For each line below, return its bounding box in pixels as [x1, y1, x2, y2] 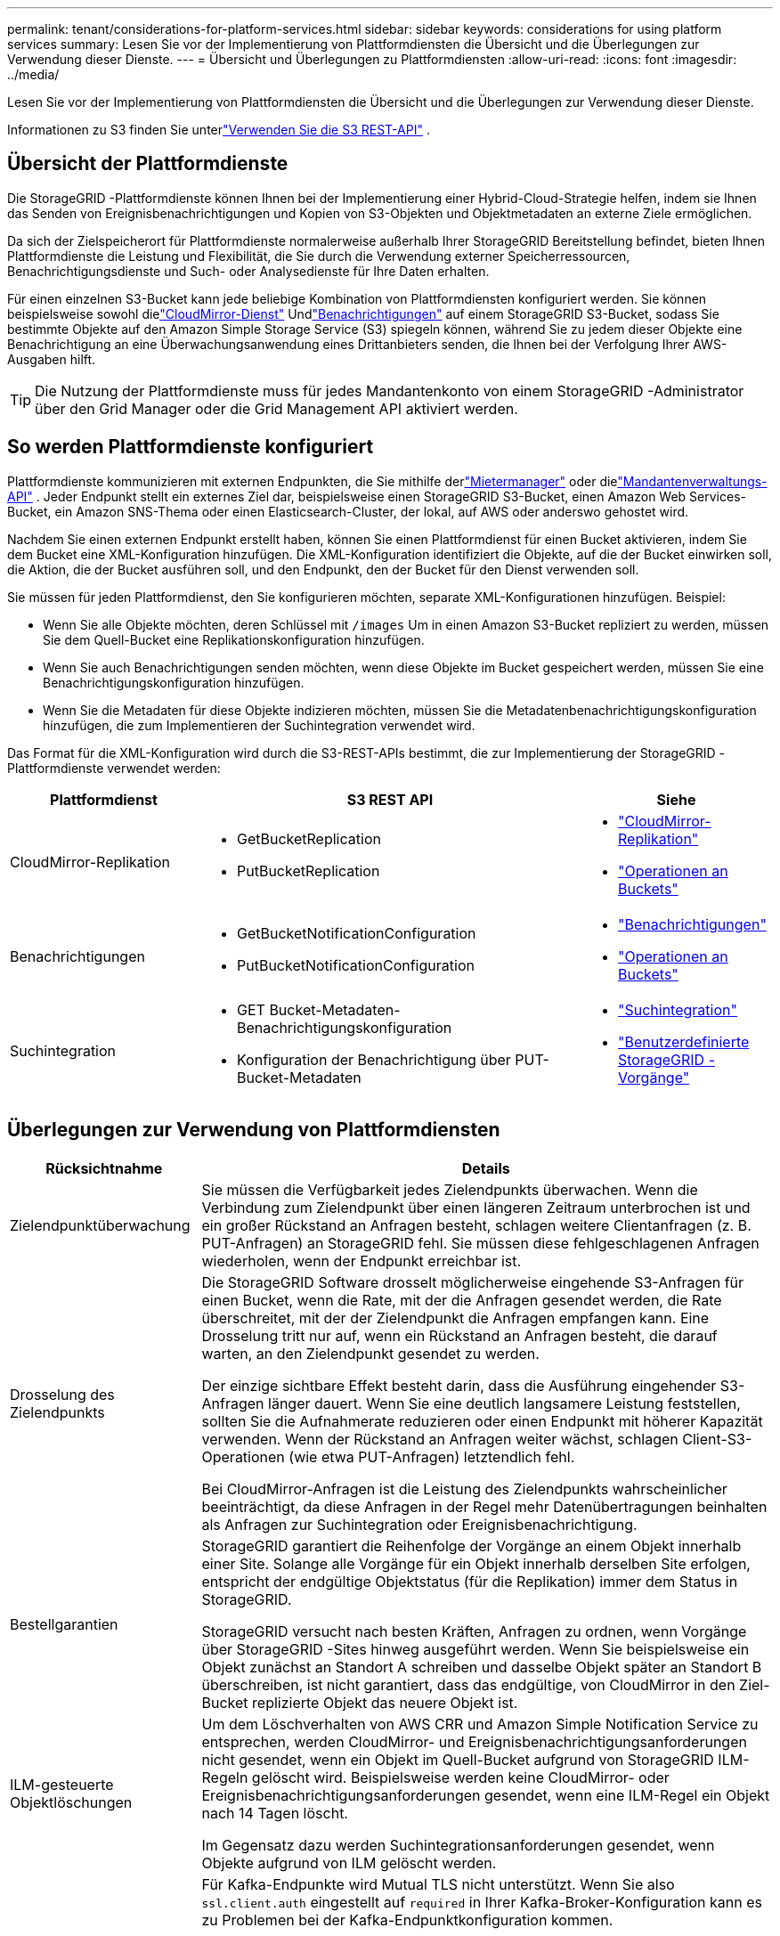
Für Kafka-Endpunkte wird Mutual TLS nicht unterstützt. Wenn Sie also [201, 1875, 675, 1893]
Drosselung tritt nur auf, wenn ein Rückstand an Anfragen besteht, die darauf [201, 1326, 718, 1345]
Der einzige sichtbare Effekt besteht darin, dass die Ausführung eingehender [201, 1376, 717, 1395]
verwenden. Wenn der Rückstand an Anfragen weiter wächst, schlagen [201, 1429, 678, 1448]
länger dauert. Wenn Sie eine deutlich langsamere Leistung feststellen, [268, 1394, 741, 1412]
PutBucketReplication [237, 861, 380, 880]
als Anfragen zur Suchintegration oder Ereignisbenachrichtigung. [201, 1515, 638, 1533]
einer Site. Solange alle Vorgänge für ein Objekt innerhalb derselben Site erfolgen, [201, 1554, 751, 1573]
